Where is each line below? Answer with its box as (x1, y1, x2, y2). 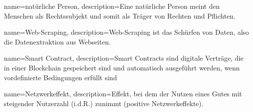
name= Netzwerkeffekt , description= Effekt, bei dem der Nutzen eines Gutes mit (4, 89, 242, 99)
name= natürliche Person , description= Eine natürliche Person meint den (4, 1, 220, 11)
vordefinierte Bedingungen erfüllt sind (4, 72, 117, 82)
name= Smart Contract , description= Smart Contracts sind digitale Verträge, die (4, 53, 244, 63)
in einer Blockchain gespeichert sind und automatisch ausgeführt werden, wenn (4, 62, 240, 72)
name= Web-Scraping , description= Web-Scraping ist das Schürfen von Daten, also (4, 27, 249, 37)
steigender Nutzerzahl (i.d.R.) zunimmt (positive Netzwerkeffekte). (4, 98, 204, 108)
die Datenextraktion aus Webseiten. (4, 36, 111, 46)
